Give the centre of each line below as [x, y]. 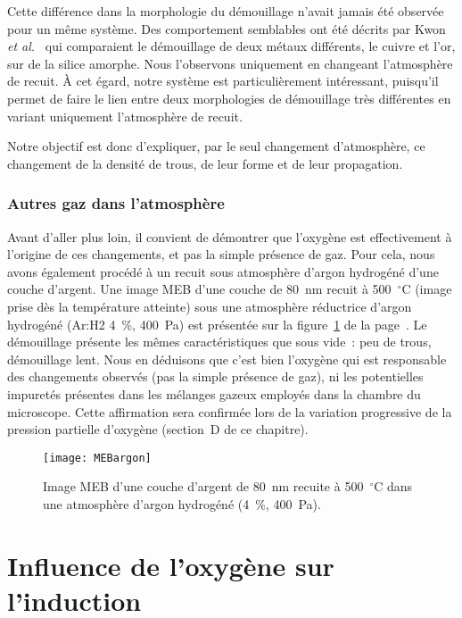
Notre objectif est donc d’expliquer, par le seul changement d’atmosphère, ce [216, 146]
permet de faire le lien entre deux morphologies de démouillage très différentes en [229, 98]
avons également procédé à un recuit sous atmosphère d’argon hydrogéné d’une [223, 271]
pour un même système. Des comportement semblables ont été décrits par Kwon [227, 28]
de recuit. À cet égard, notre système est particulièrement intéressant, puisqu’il [223, 81]
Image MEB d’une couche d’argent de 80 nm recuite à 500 [203, 486]
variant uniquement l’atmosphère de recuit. [125, 116]
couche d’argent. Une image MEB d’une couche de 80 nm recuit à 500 [199, 289]
